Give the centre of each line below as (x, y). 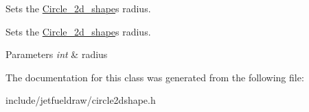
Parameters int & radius (57, 54)
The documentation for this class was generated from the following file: (155, 77)
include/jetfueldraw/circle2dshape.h (81, 100)
